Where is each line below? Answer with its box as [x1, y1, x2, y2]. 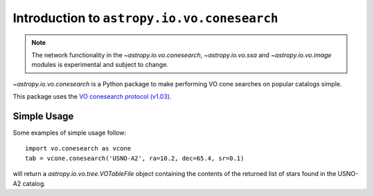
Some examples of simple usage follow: [12, 128, 127, 137]
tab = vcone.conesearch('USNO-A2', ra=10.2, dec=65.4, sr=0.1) [25, 154, 244, 162]
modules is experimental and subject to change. [31, 61, 169, 69]
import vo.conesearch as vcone [25, 145, 132, 153]
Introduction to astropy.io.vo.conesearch [12, 10, 278, 26]
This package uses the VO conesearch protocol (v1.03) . [12, 92, 172, 101]
